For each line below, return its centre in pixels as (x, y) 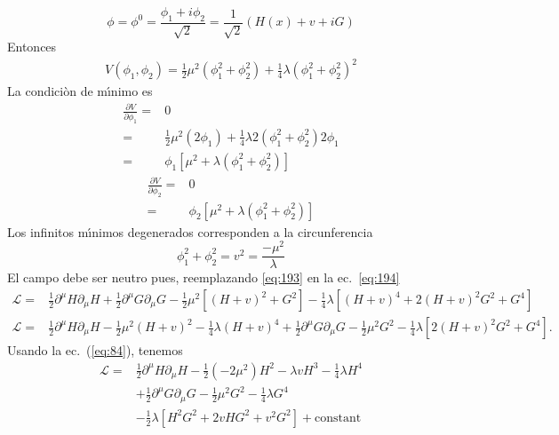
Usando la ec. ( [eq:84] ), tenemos (95, 350)
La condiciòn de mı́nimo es (80, 91)
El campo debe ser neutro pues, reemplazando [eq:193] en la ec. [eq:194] (204, 277)
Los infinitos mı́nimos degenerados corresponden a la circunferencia (190, 231)
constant (338, 418)
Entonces (32, 47)
